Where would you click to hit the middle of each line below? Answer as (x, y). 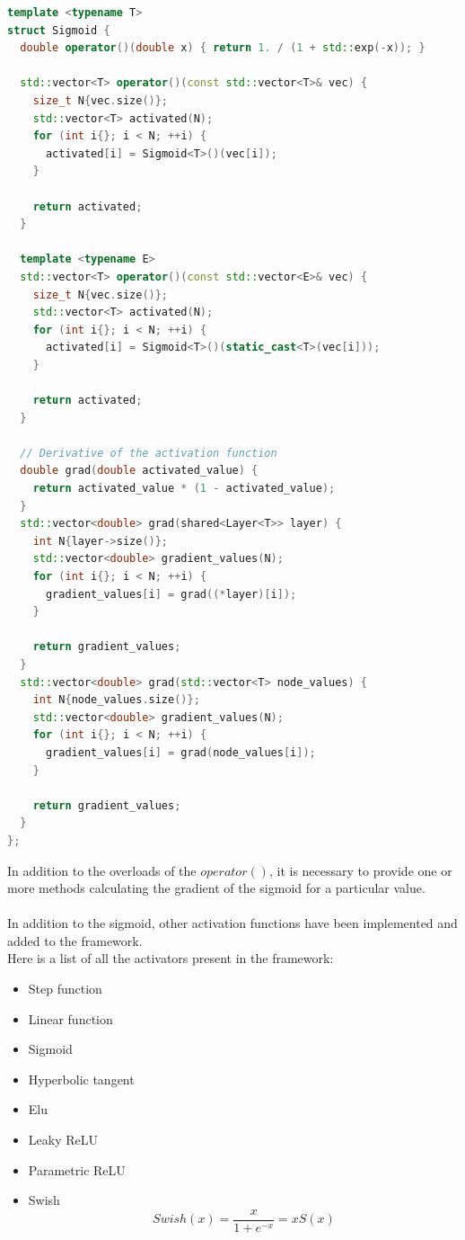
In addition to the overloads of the (102, 870)
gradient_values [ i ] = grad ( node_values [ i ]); (180, 752)
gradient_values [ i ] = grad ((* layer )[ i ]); (171, 594)
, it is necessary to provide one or (360, 870)
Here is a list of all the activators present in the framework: (171, 958)
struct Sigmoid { (59, 30)
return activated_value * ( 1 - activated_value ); (184, 489)
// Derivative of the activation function (149, 453)
